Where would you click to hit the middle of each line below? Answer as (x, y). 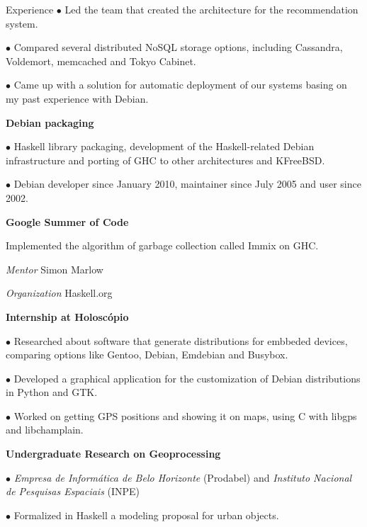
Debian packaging (50, 122)
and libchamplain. (45, 430)
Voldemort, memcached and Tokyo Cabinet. (101, 61)
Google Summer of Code (67, 221)
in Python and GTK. (52, 392)
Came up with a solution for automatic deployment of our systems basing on (180, 85)
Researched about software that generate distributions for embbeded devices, (181, 340)
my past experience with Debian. (77, 98)
